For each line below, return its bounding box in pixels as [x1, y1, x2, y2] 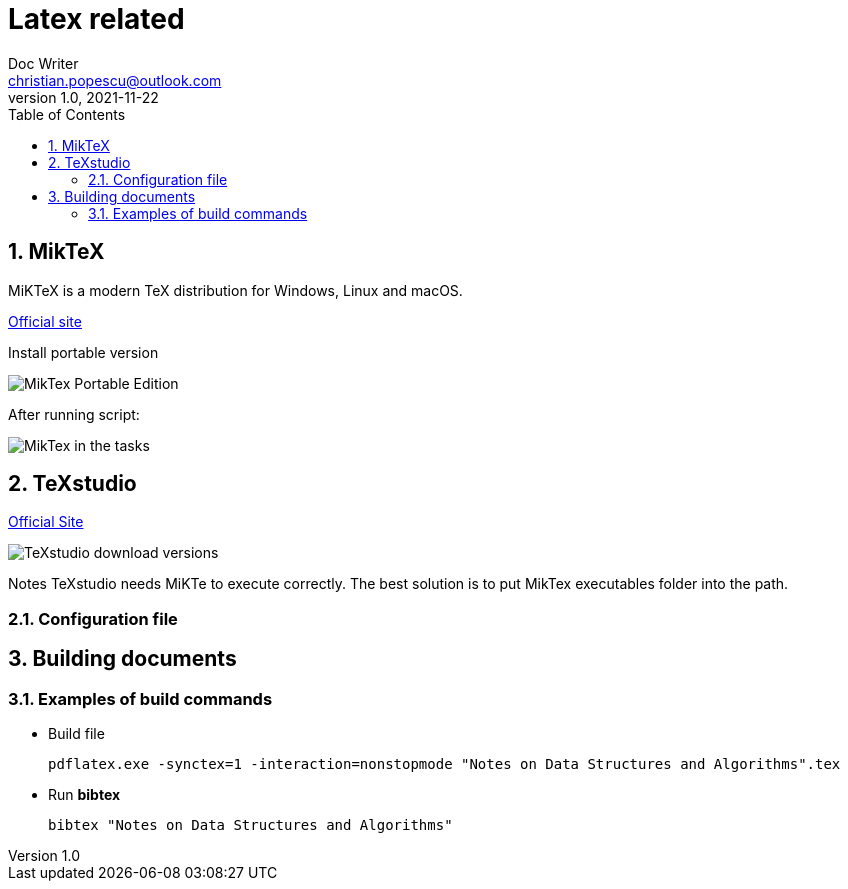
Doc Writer [8, 54, 79, 72]
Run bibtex [48, 786, 121, 804]
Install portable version [8, 343, 159, 361]
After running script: [8, 405, 140, 423]
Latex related [8, 2, 185, 36]
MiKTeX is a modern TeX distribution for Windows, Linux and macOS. [8, 281, 463, 299]
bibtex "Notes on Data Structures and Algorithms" [48, 817, 453, 834]
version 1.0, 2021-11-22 [8, 88, 159, 106]
